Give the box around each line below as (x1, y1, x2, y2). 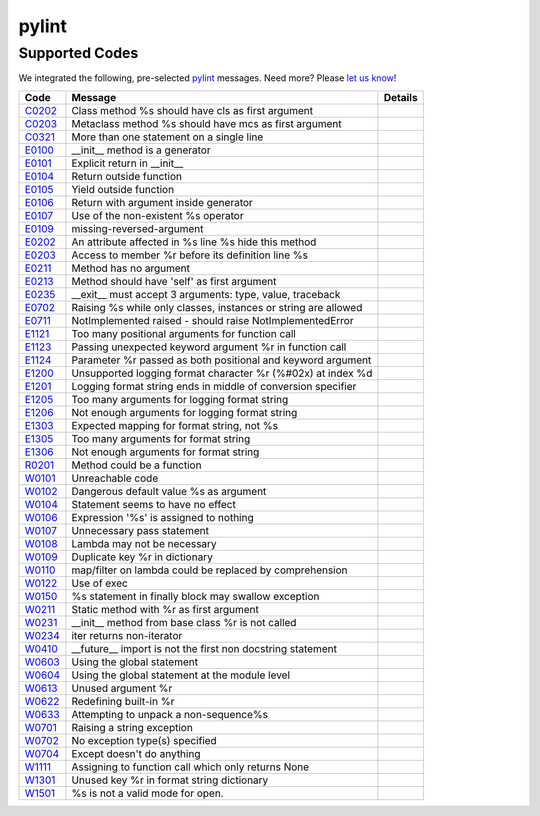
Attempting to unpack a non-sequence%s (71, 707, 269, 721)
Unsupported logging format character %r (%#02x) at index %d (71, 366, 373, 380)
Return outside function (71, 169, 182, 183)
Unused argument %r (71, 681, 173, 695)
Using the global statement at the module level (71, 668, 290, 682)
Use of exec (71, 576, 129, 590)
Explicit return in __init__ (71, 156, 184, 170)
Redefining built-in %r (71, 694, 175, 708)
